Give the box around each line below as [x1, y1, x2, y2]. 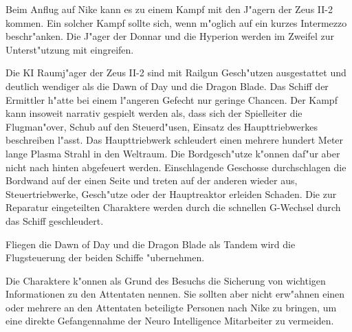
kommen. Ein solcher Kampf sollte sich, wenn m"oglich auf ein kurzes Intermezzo [5, 15, 347, 30]
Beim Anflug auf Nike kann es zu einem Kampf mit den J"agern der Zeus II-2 [5, 2, 333, 16]
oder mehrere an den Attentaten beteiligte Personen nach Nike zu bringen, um [5, 300, 337, 314]
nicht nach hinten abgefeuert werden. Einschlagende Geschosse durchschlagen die [5, 159, 346, 174]
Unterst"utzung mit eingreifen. [5, 42, 134, 56]
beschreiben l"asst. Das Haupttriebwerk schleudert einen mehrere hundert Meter [5, 133, 344, 147]
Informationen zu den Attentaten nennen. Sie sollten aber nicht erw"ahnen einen [5, 287, 345, 301]
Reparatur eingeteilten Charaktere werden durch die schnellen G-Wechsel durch [5, 200, 341, 214]
